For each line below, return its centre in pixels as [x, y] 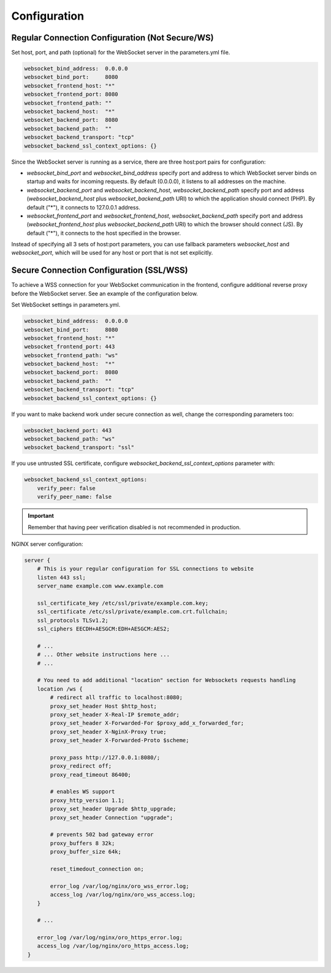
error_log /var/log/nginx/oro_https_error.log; [110, 938]
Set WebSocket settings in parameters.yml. [66, 305]
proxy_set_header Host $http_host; [104, 706]
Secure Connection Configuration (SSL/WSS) [100, 271]
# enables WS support [82, 792]
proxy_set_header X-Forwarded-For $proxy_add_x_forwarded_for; [147, 723]
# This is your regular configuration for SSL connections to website [146, 569]
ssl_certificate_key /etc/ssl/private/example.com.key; [123, 603]
